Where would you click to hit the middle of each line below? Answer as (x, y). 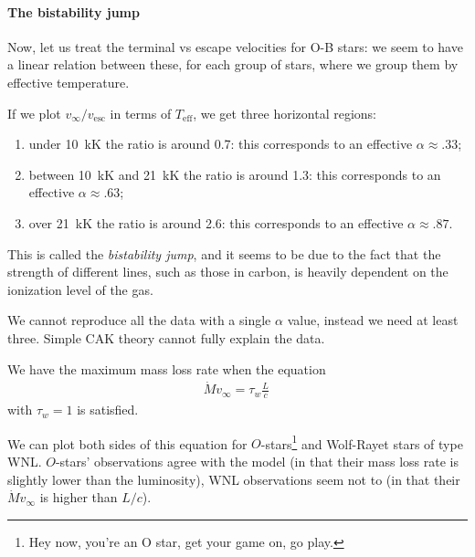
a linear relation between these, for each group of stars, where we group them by (233, 64)
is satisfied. (108, 410)
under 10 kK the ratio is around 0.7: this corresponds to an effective (221, 144)
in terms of (141, 113)
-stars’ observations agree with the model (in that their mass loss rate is (257, 462)
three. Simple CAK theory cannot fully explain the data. (166, 337)
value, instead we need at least (373, 320)
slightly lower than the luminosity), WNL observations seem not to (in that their (234, 479)
